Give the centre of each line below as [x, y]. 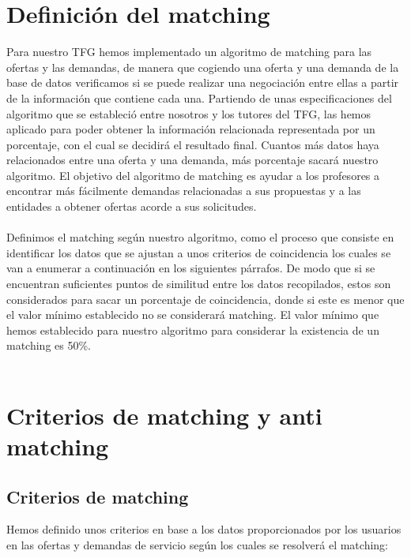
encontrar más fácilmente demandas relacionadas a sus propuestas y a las [184, 191]
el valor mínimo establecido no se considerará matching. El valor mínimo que [193, 315]
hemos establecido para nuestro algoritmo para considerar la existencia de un [193, 330]
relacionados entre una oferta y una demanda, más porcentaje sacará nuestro [192, 160]
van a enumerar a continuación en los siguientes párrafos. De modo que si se [191, 268]
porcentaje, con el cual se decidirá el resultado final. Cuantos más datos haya [193, 144]
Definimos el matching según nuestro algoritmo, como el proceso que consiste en [200, 237]
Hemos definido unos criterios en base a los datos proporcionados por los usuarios [204, 529]
